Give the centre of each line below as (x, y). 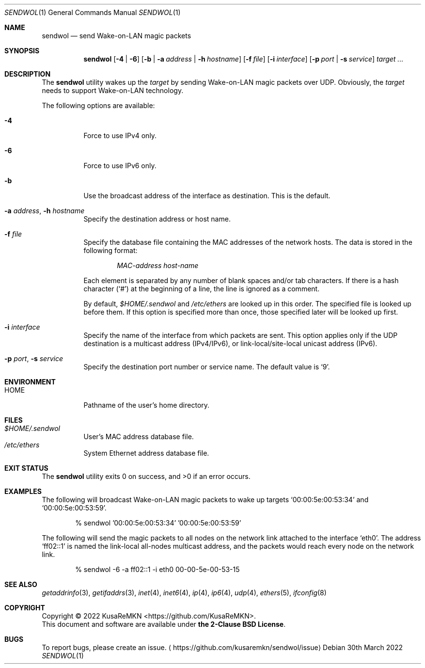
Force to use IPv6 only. (120, 166)
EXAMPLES (23, 491)
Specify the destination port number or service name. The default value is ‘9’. (207, 367)
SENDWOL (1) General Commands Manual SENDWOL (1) (93, 12)
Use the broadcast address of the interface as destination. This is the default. (207, 196)
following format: (110, 250)
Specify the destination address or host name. (157, 219)
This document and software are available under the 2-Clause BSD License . (164, 624)
